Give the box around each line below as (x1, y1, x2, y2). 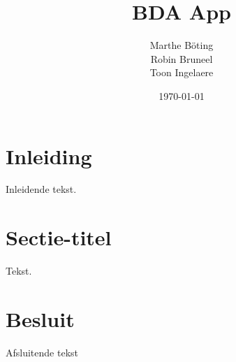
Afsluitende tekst (6, 345, 78, 359)
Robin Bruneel (150, 51, 213, 66)
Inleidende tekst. (6, 182, 77, 196)
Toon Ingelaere (149, 65, 214, 80)
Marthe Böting (149, 38, 214, 52)
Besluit (6, 304, 75, 333)
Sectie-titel (6, 223, 112, 252)
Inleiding (6, 141, 92, 170)
